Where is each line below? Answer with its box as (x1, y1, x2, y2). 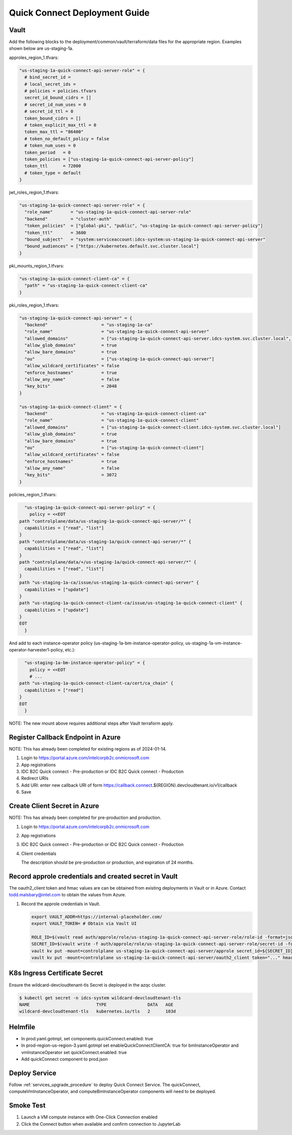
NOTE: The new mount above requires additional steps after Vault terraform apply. (9, 720, 174, 726)
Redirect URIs (21, 775, 49, 781)
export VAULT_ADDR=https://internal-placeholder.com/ (31, 914, 163, 919)
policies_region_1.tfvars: (9, 491, 57, 497)
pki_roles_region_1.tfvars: (9, 302, 59, 308)
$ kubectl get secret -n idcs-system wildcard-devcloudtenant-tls (19, 995, 181, 1000)
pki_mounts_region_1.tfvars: (9, 263, 64, 268)
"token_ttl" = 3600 (24, 230, 86, 235)
